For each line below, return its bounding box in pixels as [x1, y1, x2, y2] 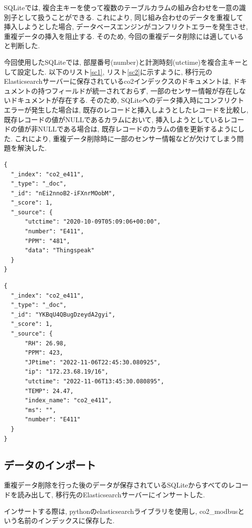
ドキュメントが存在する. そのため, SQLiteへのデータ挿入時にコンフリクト [10, 95, 244, 105]
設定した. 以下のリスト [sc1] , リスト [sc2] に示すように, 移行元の [17, 66, 213, 76]
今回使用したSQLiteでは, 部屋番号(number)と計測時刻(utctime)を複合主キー [4, 57, 242, 67]
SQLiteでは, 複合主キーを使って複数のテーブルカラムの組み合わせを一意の [4, 2, 239, 12]
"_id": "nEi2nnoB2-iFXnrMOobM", [11, 189, 116, 197]
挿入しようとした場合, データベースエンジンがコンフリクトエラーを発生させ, [4, 21, 248, 32]
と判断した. [4, 40, 40, 51]
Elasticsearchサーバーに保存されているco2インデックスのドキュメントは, [4, 76, 231, 86]
